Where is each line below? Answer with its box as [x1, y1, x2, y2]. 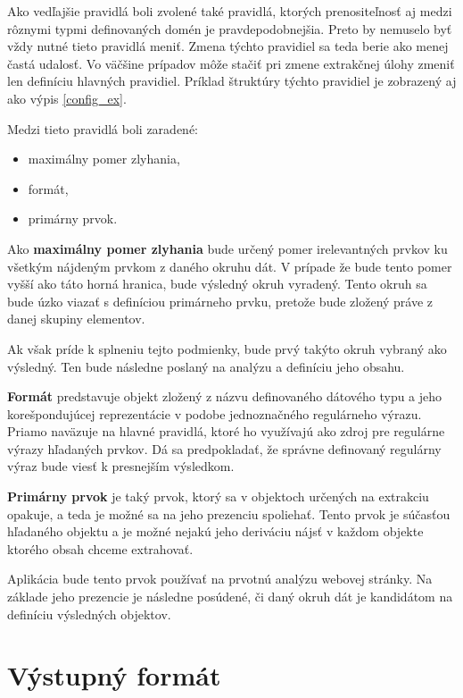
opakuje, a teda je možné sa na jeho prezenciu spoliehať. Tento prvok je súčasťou [7, 504, 451, 523]
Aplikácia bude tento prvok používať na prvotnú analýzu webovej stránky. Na [7, 569, 433, 588]
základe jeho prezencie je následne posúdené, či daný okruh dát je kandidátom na [7, 587, 453, 606]
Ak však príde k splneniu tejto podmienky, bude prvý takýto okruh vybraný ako [7, 339, 447, 357]
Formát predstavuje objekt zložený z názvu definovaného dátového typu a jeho [7, 387, 442, 406]
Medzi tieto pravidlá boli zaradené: [7, 119, 198, 138]
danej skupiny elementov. [7, 309, 145, 328]
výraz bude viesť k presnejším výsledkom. [7, 457, 235, 475]
